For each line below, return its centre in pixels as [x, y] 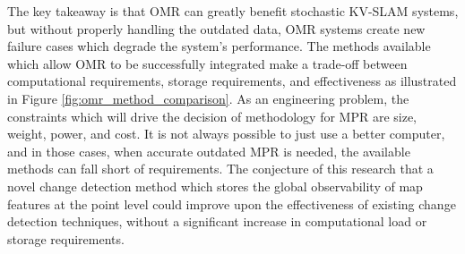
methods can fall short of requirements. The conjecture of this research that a [220, 169]
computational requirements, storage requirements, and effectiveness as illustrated [232, 81]
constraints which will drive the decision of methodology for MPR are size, [212, 116]
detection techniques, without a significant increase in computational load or [217, 221]
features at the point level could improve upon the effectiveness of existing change [232, 203]
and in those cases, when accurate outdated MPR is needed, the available [209, 151]
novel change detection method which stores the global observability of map [215, 186]
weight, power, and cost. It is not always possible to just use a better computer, [226, 134]
